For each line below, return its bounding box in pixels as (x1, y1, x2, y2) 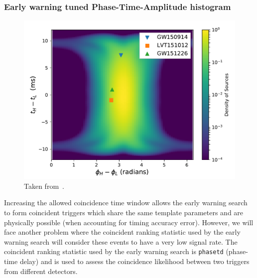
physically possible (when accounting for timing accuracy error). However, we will (4, 217, 254, 227)
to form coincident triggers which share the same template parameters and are (4, 207, 244, 217)
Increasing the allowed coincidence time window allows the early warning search (4, 197, 248, 208)
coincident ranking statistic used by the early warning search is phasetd (4, 246, 224, 257)
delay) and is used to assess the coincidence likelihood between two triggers (19, 256, 250, 267)
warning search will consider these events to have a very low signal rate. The (4, 236, 238, 247)
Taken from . (24, 180, 64, 191)
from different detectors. (4, 266, 78, 276)
